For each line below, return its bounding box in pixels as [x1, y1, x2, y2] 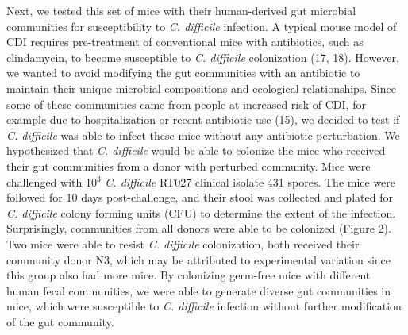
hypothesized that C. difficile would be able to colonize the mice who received [6, 142, 386, 159]
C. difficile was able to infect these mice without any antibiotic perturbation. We [6, 126, 400, 143]
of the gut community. [6, 313, 114, 329]
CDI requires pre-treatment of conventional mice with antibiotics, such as [6, 33, 364, 50]
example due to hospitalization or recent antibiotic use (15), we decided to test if [6, 111, 400, 128]
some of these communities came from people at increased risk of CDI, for [6, 95, 366, 112]
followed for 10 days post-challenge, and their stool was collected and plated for [6, 189, 393, 206]
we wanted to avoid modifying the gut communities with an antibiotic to [6, 64, 360, 81]
